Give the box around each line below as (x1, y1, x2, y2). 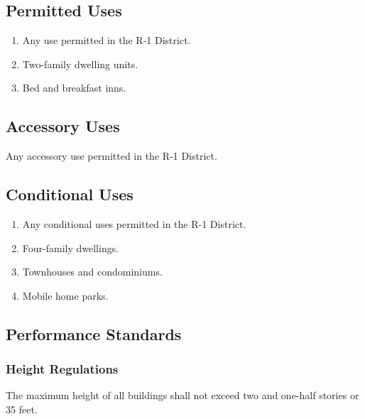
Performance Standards (6, 322, 182, 344)
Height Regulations (6, 360, 119, 378)
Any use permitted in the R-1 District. (22, 33, 191, 48)
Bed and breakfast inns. (22, 80, 126, 95)
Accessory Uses (6, 115, 120, 137)
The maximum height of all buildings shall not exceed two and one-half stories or (6, 388, 359, 403)
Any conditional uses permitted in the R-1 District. (22, 216, 246, 231)
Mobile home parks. (22, 288, 109, 303)
